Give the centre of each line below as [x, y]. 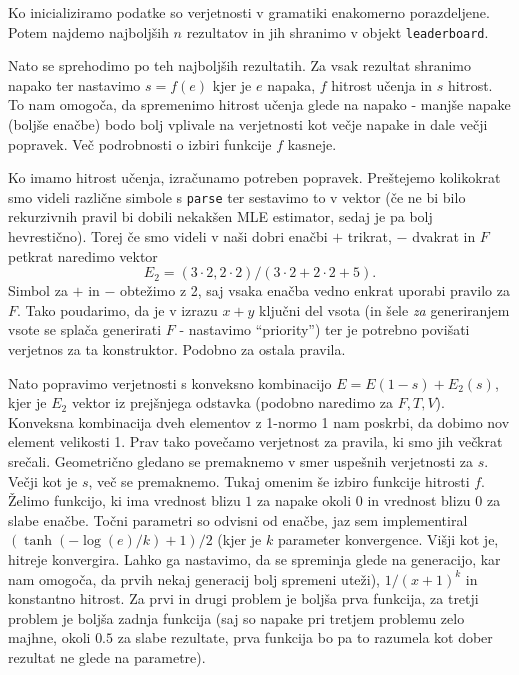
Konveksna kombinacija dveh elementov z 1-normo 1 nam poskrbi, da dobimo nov [259, 421]
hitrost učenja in [382, 84]
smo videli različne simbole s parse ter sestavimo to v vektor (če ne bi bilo [237, 196]
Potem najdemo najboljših [88, 31]
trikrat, [369, 236]
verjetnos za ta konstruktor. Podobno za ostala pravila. [177, 349]
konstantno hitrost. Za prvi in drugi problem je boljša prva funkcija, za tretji [243, 598]
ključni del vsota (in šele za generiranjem [384, 309]
